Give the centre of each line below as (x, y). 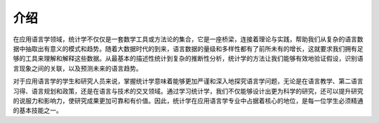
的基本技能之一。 (38, 110)
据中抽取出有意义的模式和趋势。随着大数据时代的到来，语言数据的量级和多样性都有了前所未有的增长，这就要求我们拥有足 (188, 48)
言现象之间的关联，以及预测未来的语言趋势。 (78, 68)
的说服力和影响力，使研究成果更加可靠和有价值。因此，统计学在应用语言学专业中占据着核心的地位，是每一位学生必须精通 (188, 101)
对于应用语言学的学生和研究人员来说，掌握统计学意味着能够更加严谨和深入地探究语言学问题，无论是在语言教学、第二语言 (188, 81)
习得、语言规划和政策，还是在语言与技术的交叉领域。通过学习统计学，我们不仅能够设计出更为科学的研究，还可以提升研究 (188, 91)
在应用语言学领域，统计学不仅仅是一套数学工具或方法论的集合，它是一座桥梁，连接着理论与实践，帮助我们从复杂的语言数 (188, 39)
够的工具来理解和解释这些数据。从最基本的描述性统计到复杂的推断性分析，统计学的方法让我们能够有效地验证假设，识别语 (188, 59)
